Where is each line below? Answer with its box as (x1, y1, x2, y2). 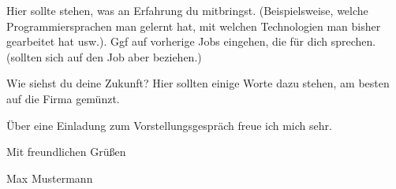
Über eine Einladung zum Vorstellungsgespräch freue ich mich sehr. (6, 117, 332, 133)
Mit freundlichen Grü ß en (6, 143, 126, 160)
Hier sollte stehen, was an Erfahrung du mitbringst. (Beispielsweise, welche (6, 2, 368, 18)
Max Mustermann (6, 169, 93, 186)
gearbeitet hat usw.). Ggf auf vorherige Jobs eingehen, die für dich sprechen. (6, 33, 376, 50)
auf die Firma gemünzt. (6, 90, 120, 106)
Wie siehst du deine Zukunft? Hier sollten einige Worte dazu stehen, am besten (6, 75, 390, 91)
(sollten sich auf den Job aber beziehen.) (6, 48, 202, 65)
